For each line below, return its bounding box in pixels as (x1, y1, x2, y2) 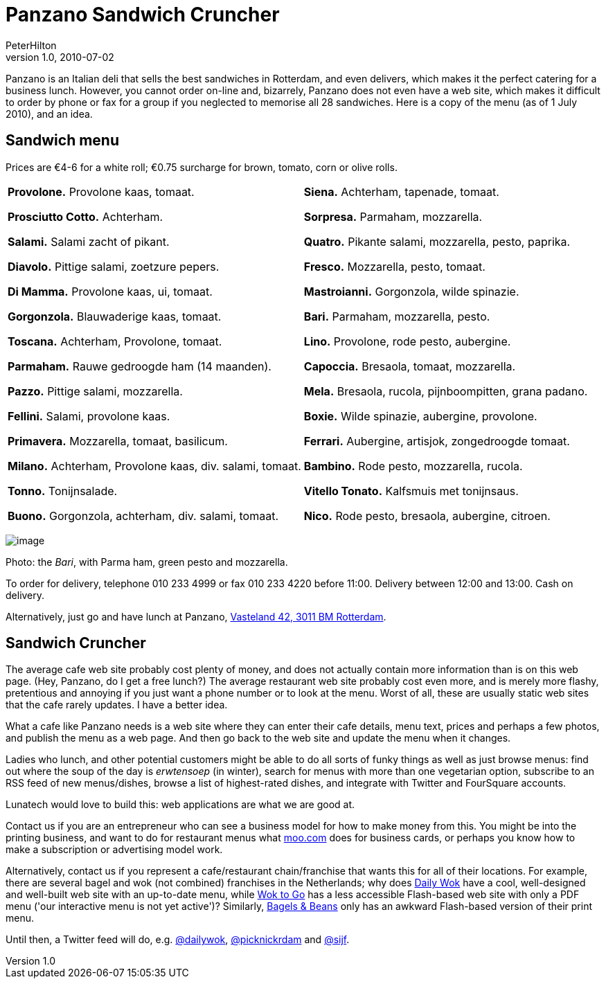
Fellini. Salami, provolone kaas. (8, 409, 170, 423)
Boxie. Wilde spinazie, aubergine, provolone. (303, 409, 537, 423)
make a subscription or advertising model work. (6, 843, 223, 856)
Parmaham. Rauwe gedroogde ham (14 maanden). (8, 359, 271, 373)
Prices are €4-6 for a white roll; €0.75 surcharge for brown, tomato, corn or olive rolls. (6, 161, 398, 173)
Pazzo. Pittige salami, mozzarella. (8, 384, 183, 398)
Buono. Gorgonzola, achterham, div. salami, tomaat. (8, 508, 278, 523)
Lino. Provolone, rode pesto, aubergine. (303, 334, 511, 348)
